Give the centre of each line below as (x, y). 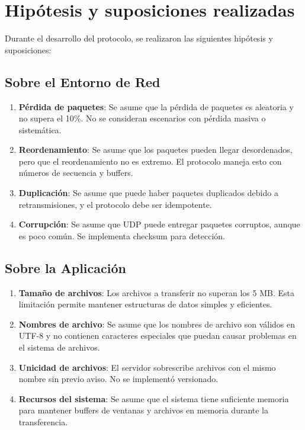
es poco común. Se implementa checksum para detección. (122, 235)
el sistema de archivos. (59, 347)
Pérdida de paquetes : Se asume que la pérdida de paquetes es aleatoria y (156, 106)
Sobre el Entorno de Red (83, 81)
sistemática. (40, 129)
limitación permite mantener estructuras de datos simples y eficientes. (145, 304)
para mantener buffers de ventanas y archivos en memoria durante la (144, 410)
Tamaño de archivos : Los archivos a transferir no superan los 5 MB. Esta (156, 292)
